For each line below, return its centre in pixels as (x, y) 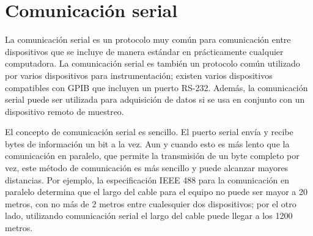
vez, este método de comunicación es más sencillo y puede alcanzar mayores (147, 168)
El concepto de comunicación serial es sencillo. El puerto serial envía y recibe (149, 132)
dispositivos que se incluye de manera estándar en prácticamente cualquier (144, 51)
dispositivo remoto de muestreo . (64, 111)
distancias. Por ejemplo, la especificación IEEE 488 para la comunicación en (147, 179)
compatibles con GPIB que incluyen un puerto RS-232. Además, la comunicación (156, 87)
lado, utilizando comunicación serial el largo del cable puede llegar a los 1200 (149, 216)
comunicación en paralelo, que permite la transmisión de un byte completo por (152, 156)
